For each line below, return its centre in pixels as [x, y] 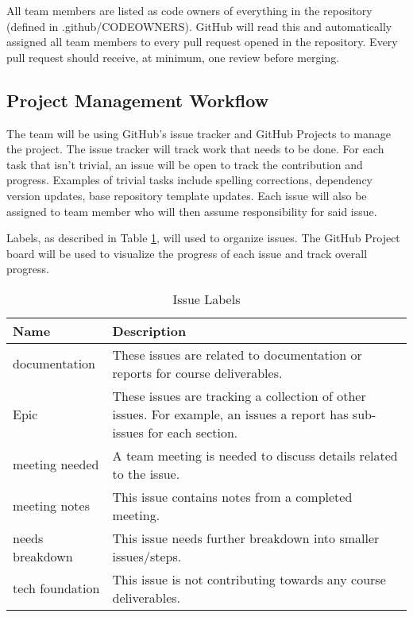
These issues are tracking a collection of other [239, 395]
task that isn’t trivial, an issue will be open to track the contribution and [185, 164]
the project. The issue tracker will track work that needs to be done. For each [195, 149]
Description [149, 330]
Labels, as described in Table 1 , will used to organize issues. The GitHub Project [203, 238]
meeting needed [56, 465]
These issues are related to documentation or [237, 354]
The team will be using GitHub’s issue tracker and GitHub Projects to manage [199, 133]
